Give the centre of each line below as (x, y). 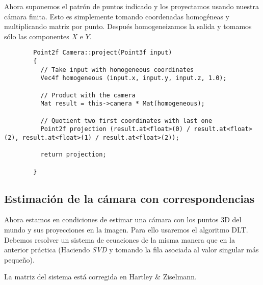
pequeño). (19, 259)
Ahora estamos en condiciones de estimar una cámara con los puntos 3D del (123, 219)
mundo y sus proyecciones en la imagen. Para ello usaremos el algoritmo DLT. (126, 230)
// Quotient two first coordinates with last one (126, 121)
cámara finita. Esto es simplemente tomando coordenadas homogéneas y (117, 16)
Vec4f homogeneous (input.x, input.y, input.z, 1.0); (134, 78)
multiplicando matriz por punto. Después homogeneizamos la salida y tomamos (128, 26)
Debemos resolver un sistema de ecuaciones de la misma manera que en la (120, 239)
